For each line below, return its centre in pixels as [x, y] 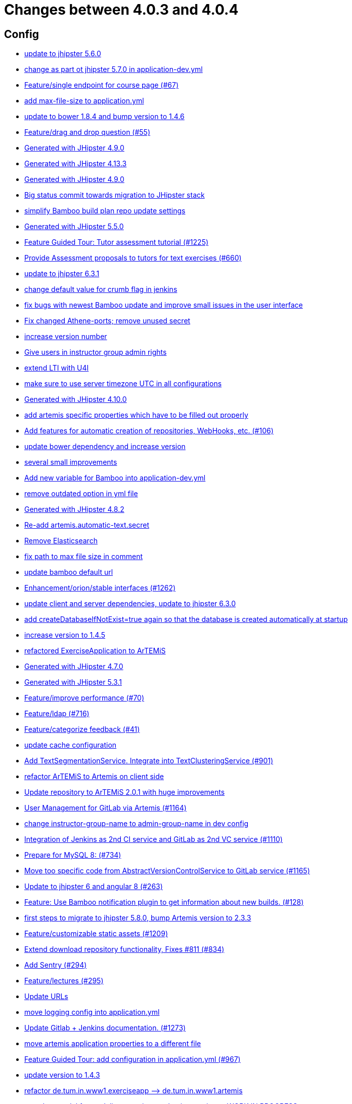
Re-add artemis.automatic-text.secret [87, 525]
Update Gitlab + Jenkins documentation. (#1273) [105, 1028]
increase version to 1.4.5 [65, 635]
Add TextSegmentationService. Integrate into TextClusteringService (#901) [149, 761]
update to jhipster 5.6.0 [63, 54]
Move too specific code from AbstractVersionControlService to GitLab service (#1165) [167, 871]
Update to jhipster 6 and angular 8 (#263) [94, 887]
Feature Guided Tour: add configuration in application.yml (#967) [133, 1059]
